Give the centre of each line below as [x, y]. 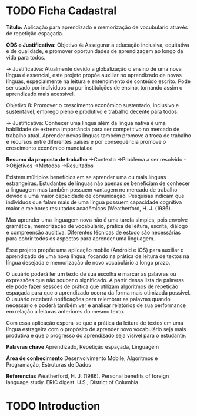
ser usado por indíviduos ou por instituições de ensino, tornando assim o [94, 87]
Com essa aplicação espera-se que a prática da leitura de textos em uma [95, 323]
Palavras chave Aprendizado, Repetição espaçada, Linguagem [83, 346]
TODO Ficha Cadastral [61, 11]
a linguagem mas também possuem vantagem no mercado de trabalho [92, 189]
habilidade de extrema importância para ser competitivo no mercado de [93, 129]
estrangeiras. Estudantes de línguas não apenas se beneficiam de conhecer [98, 183]
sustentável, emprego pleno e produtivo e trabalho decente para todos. [93, 111]
